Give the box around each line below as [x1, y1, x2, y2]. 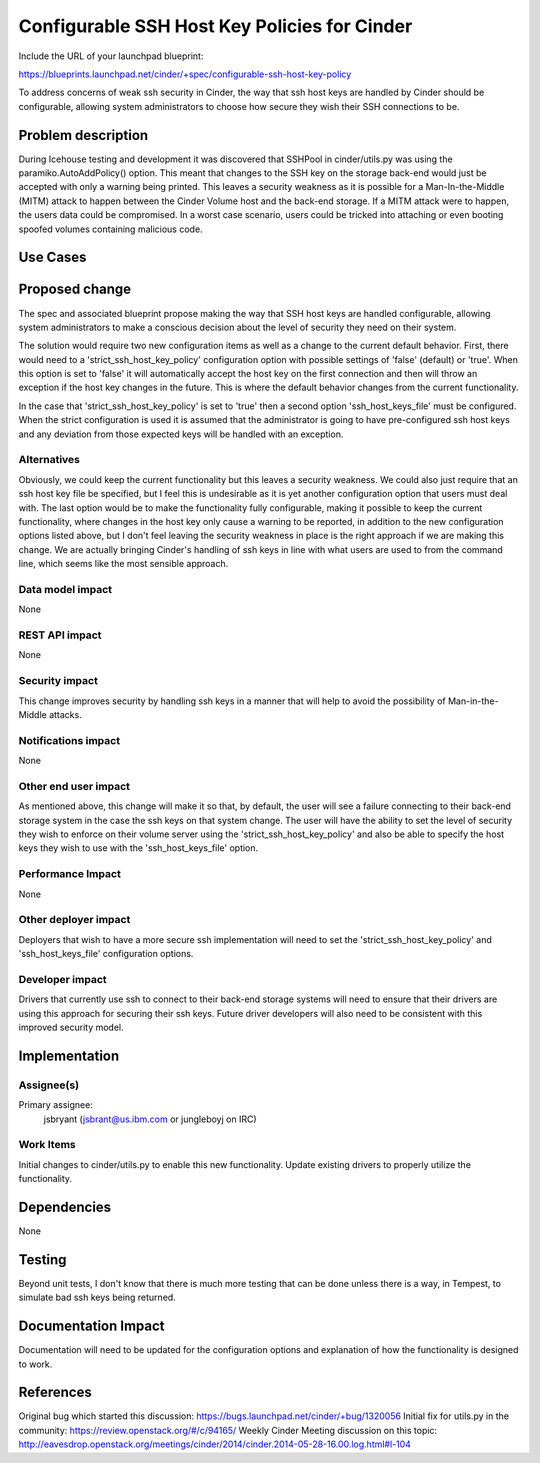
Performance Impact [18, 867, 122, 881]
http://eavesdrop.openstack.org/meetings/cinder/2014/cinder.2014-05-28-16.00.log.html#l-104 [18, 1438, 412, 1450]
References [18, 1384, 92, 1401]
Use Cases [18, 249, 87, 266]
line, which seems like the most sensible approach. [18, 558, 229, 570]
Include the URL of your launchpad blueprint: [18, 50, 204, 62]
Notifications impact [18, 733, 120, 747]
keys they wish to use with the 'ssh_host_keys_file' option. [18, 842, 259, 854]
